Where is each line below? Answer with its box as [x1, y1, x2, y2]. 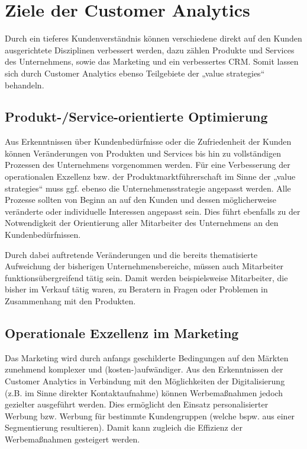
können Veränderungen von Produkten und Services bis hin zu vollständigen [5, 147, 281, 159]
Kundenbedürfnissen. [5, 228, 81, 241]
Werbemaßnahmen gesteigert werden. [5, 432, 140, 445]
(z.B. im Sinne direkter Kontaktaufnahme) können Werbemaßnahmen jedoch [5, 386, 283, 399]
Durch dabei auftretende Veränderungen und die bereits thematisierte [5, 248, 258, 260]
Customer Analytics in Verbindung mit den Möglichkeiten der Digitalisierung [5, 375, 285, 387]
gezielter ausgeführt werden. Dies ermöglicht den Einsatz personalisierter [5, 398, 269, 410]
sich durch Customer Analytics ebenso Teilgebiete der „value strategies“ [5, 66, 265, 79]
